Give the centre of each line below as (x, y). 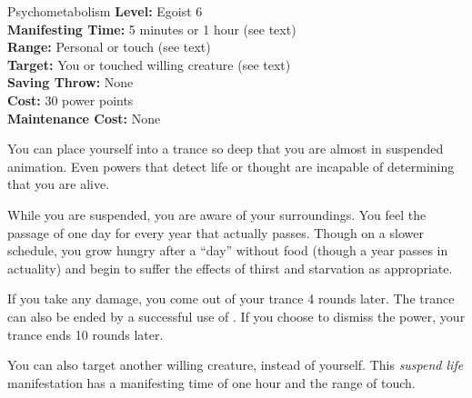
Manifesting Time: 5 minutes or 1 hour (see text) (152, 29)
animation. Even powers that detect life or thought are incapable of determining (231, 166)
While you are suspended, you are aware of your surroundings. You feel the (217, 214)
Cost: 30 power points (70, 99)
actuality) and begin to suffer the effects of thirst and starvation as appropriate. (230, 268)
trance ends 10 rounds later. (85, 334)
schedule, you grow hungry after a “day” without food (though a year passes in (228, 250)
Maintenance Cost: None (84, 118)
